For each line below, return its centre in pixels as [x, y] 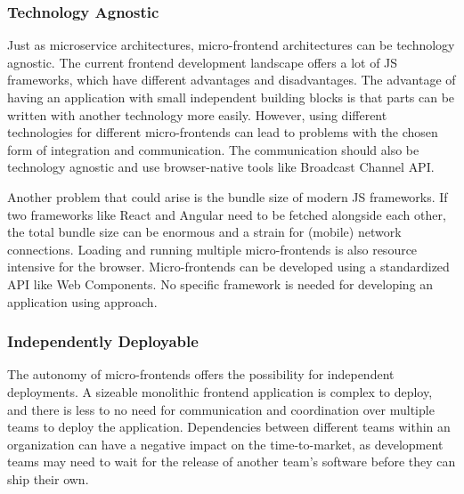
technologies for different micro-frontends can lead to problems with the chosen [223, 132]
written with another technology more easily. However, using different [197, 114]
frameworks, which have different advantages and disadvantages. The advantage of [232, 80]
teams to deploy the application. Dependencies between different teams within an [229, 427]
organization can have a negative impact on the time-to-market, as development [225, 444]
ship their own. [48, 478]
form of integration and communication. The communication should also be [213, 149]
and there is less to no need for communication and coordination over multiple [221, 409]
